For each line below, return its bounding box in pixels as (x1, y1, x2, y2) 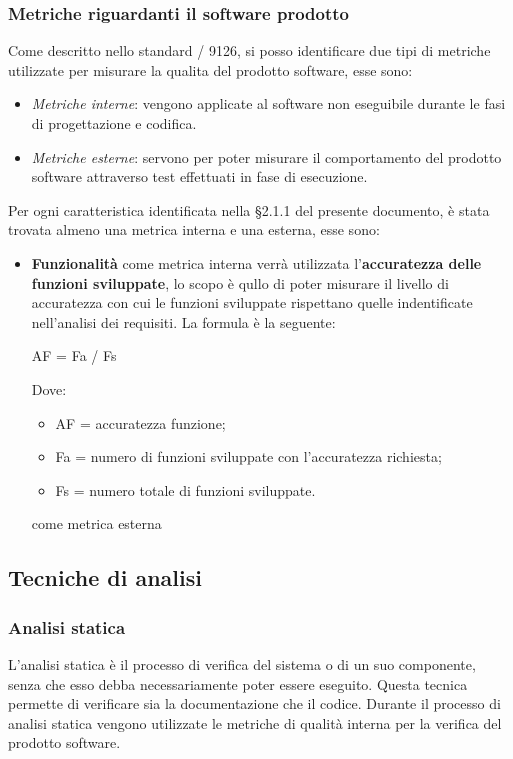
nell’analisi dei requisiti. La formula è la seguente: (31, 311, 336, 332)
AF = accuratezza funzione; (55, 412, 226, 433)
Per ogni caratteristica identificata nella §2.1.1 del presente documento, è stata (8, 199, 490, 220)
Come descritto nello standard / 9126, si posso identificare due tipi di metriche (8, 40, 491, 61)
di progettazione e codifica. (31, 113, 197, 133)
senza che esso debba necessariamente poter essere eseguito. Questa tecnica (8, 673, 468, 694)
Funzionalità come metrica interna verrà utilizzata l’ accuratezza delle (31, 252, 482, 273)
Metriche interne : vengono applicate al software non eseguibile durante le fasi (31, 93, 506, 114)
